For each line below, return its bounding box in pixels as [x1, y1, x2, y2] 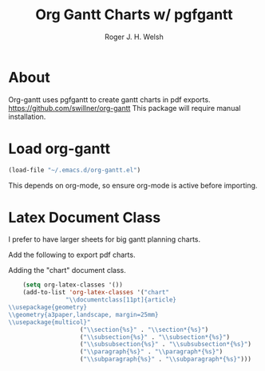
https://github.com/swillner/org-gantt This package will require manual [8, 103, 241, 112]
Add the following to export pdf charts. [8, 250, 136, 260]
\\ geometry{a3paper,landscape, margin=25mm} [8, 310, 159, 318]
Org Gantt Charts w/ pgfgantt [35, 6, 233, 24]
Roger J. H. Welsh [105, 32, 164, 41]
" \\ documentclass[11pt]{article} [65, 296, 177, 304]
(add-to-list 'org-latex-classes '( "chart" [22, 289, 170, 297]
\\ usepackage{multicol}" [8, 318, 91, 326]
